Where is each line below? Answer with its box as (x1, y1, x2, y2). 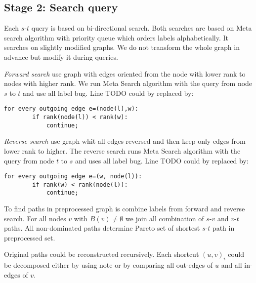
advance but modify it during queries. (4, 51, 118, 62)
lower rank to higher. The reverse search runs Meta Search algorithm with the (4, 145, 241, 156)
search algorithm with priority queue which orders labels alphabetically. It (4, 32, 228, 42)
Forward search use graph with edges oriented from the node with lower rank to (4, 68, 246, 79)
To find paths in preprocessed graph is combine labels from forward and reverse (4, 203, 245, 214)
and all (221, 260, 242, 270)
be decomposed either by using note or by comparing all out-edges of (4, 260, 213, 270)
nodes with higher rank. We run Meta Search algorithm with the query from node (4, 78, 253, 88)
